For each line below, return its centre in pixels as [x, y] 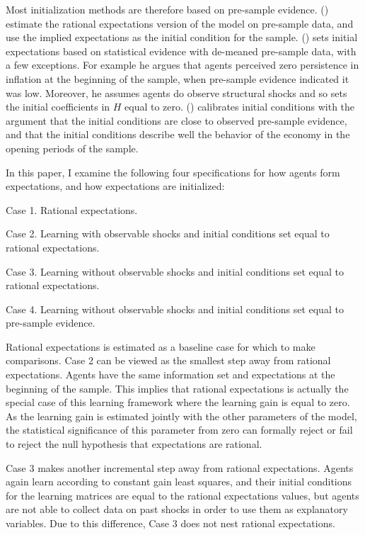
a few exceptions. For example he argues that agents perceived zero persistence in [182, 65]
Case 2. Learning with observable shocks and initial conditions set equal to [168, 233]
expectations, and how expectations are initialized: [115, 186]
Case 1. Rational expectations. [72, 209]
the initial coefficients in [58, 107]
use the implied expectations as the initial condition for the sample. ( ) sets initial [182, 37]
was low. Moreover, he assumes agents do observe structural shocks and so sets [176, 92]
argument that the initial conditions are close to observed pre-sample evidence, [176, 120]
